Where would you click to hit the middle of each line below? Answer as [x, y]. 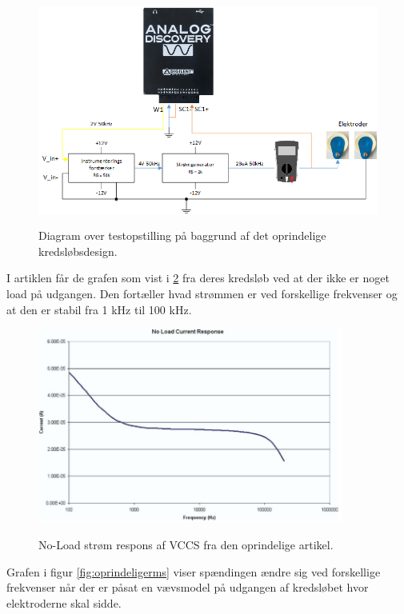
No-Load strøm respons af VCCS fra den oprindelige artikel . [186, 545]
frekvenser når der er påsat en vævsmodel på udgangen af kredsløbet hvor [188, 587]
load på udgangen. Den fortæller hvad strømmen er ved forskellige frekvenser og [202, 294]
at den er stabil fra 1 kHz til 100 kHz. [99, 309]
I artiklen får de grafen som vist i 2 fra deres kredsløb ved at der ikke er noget [198, 278]
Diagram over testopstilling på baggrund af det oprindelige [182, 235]
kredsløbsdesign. [78, 251]
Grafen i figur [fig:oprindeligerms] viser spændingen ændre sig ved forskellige [194, 571]
